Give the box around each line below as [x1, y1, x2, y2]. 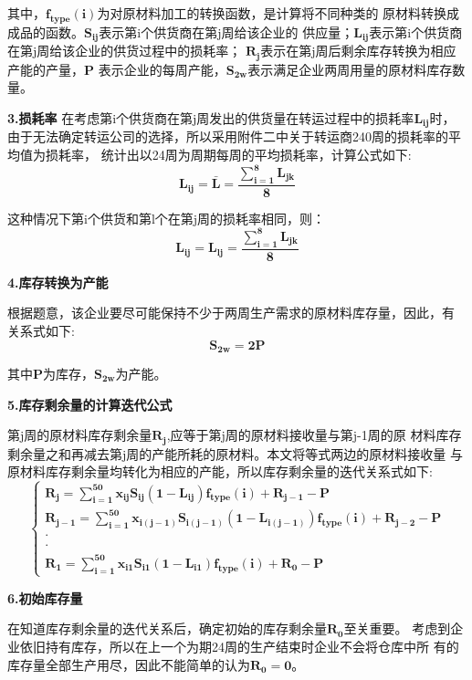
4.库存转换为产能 [7, 272, 109, 291]
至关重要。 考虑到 [343, 619, 451, 638]
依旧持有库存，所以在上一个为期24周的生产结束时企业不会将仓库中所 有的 [19, 637, 459, 655]
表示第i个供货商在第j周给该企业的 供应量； [99, 22, 354, 41]
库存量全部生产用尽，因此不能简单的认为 [7, 654, 250, 674]
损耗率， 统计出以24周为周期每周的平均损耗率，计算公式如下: [45, 144, 412, 163]
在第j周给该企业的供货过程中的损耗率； [7, 41, 242, 60]
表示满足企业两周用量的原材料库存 [247, 59, 453, 78]
